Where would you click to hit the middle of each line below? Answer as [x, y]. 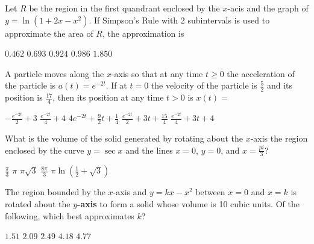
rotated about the [38, 203]
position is [24, 97]
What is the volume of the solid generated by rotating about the [124, 138]
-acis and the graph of [268, 8]
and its [280, 85]
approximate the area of [49, 33]
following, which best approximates [70, 215]
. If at [116, 85]
